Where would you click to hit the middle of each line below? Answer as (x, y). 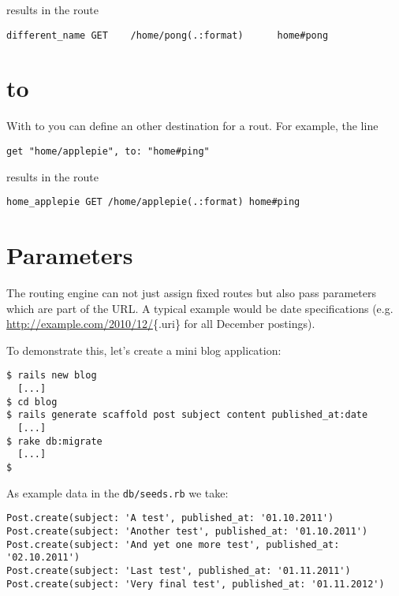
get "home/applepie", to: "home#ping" (108, 151)
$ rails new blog (52, 376)
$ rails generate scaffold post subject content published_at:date (187, 415)
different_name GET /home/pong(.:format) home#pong (168, 35)
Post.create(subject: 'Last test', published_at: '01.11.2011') (179, 570)
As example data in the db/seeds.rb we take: (117, 492)
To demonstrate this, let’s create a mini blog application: (144, 350)
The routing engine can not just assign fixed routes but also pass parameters (191, 292)
